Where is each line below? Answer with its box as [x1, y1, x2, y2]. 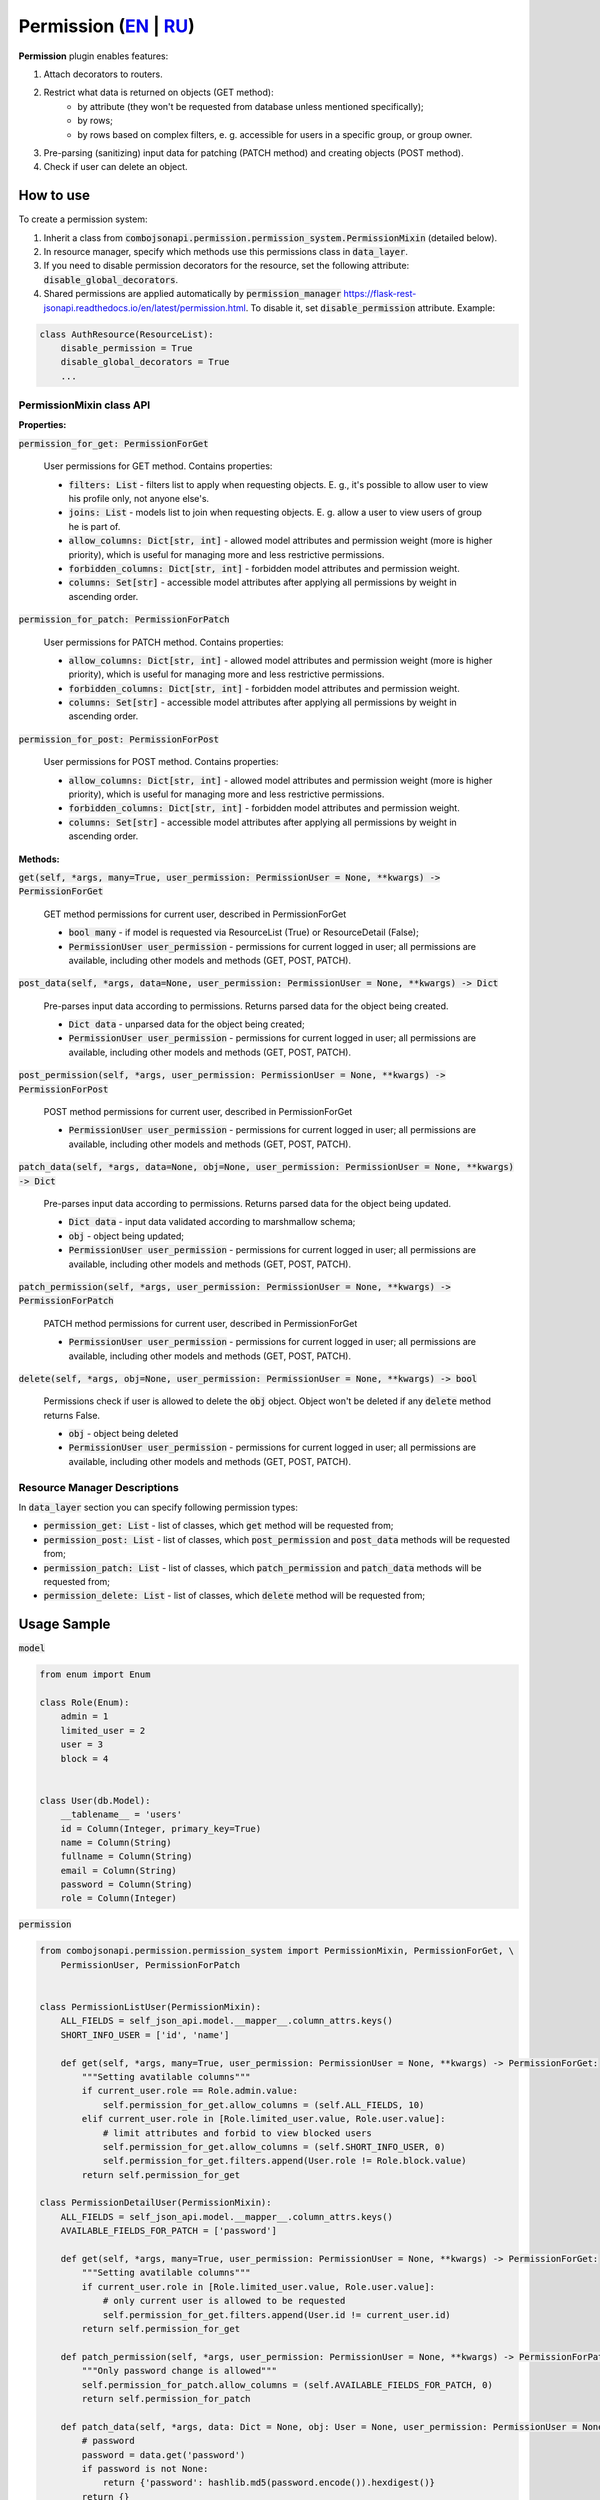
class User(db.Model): [39, 1795, 151, 1806]
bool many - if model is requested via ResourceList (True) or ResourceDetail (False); [68, 926, 419, 939]
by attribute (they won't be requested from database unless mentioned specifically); [77, 100, 424, 112]
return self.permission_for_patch [81, 2393, 251, 2404]
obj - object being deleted [68, 1428, 179, 1440]
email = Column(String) [60, 1865, 177, 1876]
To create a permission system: [18, 213, 149, 225]
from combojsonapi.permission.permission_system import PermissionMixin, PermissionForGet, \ [39, 1945, 515, 1957]
